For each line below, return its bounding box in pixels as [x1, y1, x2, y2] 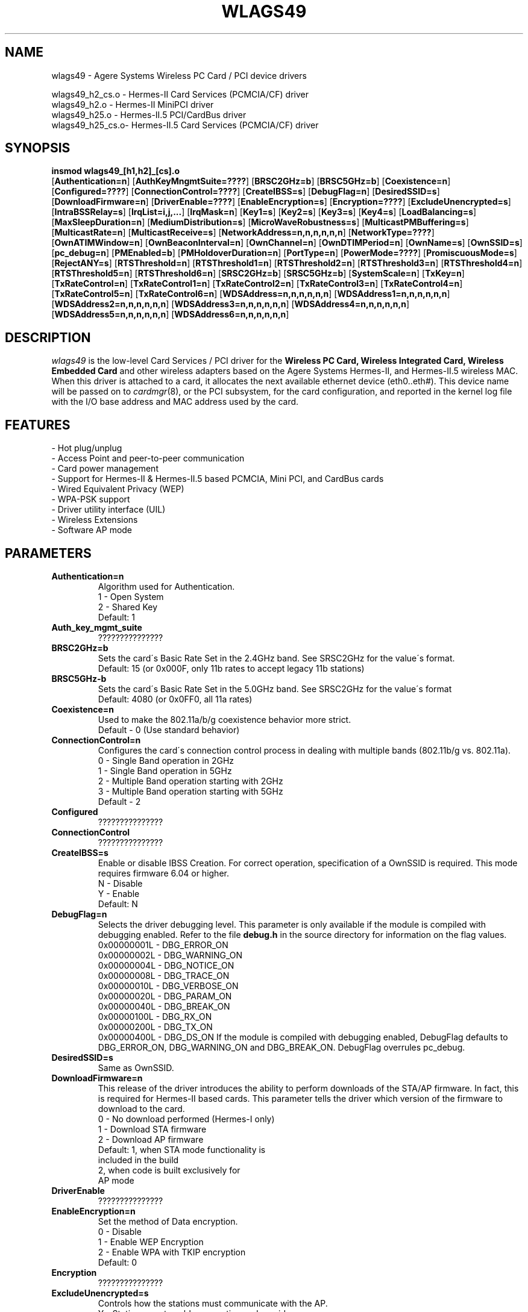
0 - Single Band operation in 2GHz [98, 755, 234, 766]
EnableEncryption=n [51, 1205, 136, 1216]
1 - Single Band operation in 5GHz [98, 765, 232, 776]
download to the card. [98, 1103, 185, 1114]
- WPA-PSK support [51, 494, 130, 505]
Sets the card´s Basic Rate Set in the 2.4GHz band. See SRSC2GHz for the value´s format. [98, 652, 455, 663]
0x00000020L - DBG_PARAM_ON [98, 990, 232, 1001]
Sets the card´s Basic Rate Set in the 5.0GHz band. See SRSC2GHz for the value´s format [98, 683, 452, 694]
